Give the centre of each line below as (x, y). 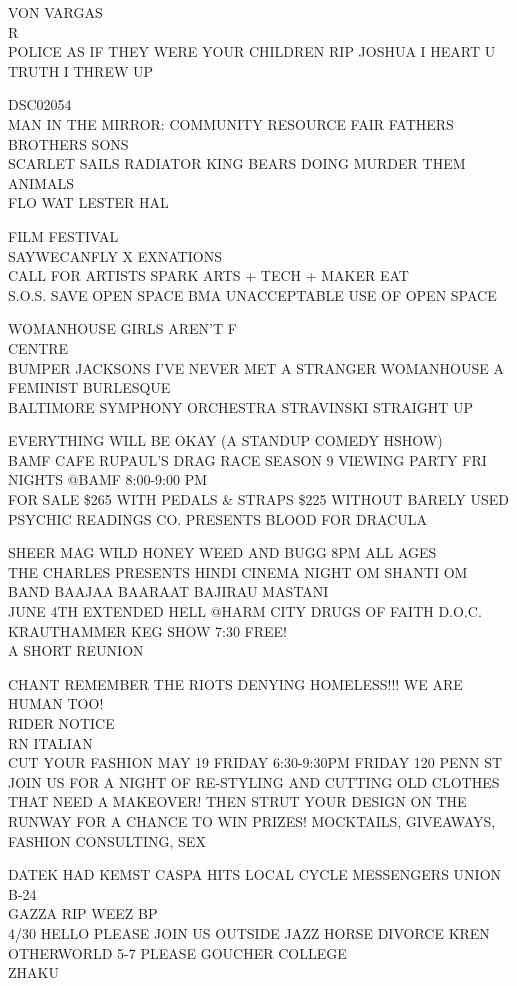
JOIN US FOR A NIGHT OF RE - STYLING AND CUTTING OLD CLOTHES (254, 781)
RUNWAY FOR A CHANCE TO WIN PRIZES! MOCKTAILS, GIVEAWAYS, (252, 820)
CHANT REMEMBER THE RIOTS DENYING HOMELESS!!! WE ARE (235, 683)
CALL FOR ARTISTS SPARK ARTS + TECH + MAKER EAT (208, 275)
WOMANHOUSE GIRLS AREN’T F (122, 328)
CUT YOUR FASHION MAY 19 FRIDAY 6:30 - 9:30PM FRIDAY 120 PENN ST (255, 762)
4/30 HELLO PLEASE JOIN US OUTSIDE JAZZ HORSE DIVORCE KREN (249, 932)
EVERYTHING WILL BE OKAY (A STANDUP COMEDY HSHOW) (225, 440)
